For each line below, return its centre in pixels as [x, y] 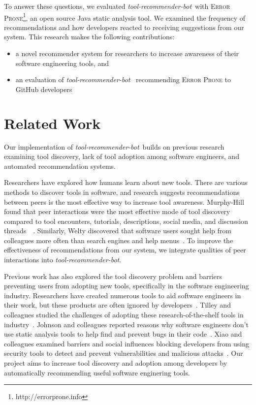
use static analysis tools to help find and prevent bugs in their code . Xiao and [123, 334]
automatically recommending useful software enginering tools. [97, 372]
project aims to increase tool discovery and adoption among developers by [116, 363]
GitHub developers [44, 89]
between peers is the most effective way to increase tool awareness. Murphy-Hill [124, 202]
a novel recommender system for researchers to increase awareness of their [127, 53]
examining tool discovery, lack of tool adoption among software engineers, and [122, 156]
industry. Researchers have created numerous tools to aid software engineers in [123, 295]
